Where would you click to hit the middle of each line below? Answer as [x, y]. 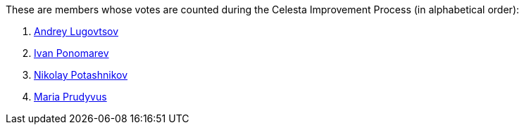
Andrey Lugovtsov [76, 31]
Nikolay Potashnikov [81, 75]
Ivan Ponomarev [71, 53]
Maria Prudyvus [70, 97]
